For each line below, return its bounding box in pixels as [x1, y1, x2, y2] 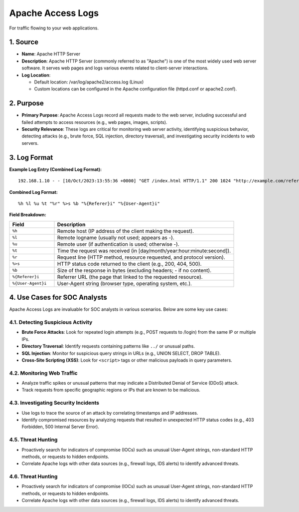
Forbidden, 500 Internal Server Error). [21, 424, 99, 430]
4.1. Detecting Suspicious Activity [9, 319, 93, 326]
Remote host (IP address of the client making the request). [57, 227, 194, 234]
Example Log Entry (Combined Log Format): [9, 166, 102, 172]
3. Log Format [9, 153, 53, 162]
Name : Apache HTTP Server [21, 51, 81, 57]
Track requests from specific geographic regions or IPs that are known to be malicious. [21, 387, 200, 393]
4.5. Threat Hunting [9, 436, 58, 443]
